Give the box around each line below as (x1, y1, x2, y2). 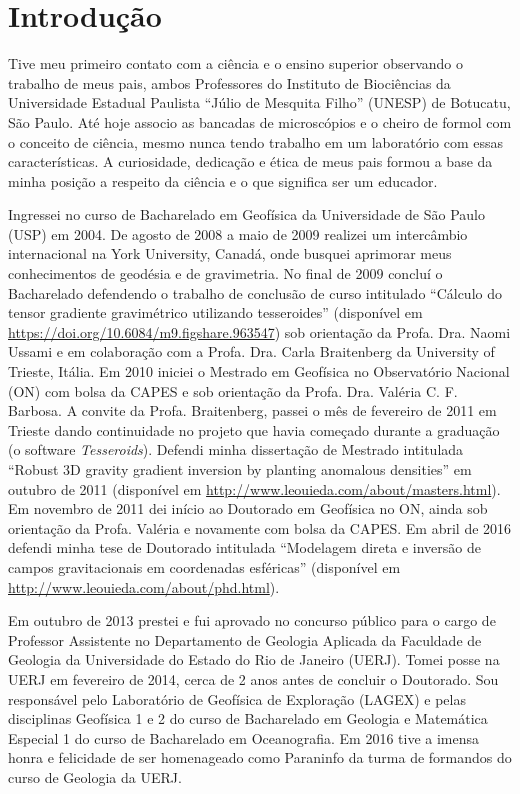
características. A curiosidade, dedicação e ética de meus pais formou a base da (8, 151, 493, 172)
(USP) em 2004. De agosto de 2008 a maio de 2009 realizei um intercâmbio (8, 223, 468, 244)
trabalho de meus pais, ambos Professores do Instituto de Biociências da (8, 72, 451, 93)
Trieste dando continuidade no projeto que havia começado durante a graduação (8, 419, 500, 440)
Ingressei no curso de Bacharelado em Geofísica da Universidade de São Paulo (8, 204, 485, 225)
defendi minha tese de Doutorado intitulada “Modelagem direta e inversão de (8, 537, 481, 558)
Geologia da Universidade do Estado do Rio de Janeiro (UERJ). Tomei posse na (8, 649, 500, 670)
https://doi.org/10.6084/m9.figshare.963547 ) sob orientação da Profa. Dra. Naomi (8, 321, 511, 342)
